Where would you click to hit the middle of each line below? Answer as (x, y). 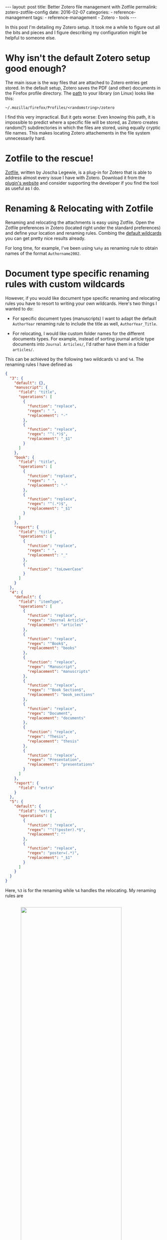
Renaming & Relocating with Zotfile (79, 209)
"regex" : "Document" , (50, 713)
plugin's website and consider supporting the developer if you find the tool (82, 183)
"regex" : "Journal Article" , (58, 620)
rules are (14, 896)
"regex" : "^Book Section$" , (56, 690)
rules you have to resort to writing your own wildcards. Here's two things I (81, 303)
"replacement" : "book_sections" (61, 695)
